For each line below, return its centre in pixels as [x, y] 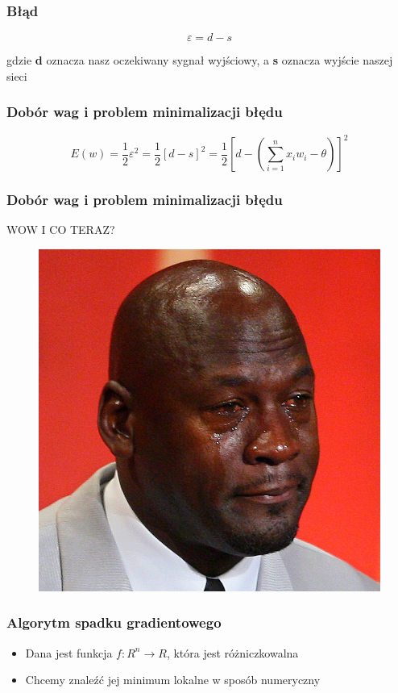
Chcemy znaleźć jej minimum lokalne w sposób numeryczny [173, 680]
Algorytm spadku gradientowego [114, 622]
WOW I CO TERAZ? [61, 230]
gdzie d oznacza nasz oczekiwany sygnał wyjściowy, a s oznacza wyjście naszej [200, 60]
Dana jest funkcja [69, 652]
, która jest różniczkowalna [232, 652]
